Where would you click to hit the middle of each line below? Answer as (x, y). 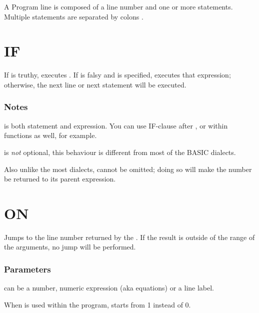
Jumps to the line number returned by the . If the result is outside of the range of (129, 237)
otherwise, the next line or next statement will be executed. (95, 84)
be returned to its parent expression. (60, 179)
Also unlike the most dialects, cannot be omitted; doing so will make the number (128, 169)
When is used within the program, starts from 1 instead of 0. (97, 304)
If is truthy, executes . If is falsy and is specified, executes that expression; (117, 75)
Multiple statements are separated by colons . (74, 16)
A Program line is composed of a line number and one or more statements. (118, 6)
